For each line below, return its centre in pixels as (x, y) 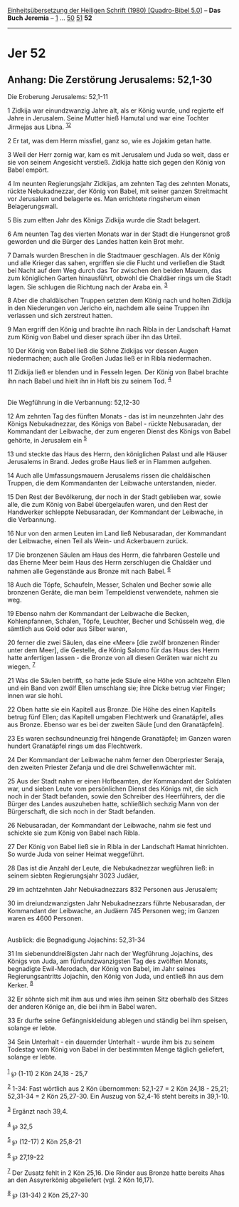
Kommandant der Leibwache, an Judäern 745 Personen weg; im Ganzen (113, 910)
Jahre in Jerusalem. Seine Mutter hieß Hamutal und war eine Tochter (108, 118)
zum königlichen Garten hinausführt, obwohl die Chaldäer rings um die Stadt (119, 278)
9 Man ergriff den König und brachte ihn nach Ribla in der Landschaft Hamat (119, 329)
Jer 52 (27, 53)
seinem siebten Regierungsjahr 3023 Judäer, (73, 875)
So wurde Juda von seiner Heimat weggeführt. (76, 854)
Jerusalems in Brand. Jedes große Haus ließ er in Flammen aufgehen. (110, 461)
